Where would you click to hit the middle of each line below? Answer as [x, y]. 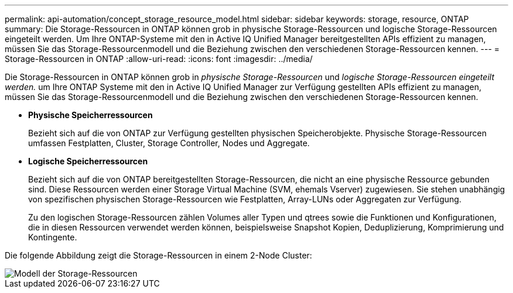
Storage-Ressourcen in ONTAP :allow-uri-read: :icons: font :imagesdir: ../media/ [159, 59]
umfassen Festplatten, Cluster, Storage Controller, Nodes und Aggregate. [169, 143]
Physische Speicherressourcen [90, 115]
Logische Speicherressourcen [88, 161]
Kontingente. [53, 237]
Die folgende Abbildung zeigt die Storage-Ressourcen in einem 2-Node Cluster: [158, 255]
